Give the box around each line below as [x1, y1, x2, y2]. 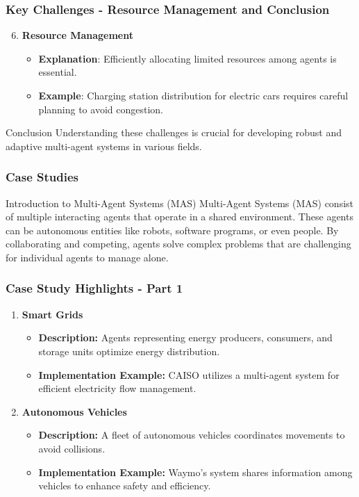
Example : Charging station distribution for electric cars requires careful [38, 88, 349, 102]
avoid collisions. [38, 441, 106, 455]
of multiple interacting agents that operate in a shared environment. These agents [6, 209, 353, 224]
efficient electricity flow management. [38, 381, 197, 396]
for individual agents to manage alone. [6, 250, 169, 264]
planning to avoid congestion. [38, 101, 163, 116]
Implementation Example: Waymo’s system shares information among [38, 464, 353, 479]
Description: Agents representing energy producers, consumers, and [38, 330, 333, 345]
